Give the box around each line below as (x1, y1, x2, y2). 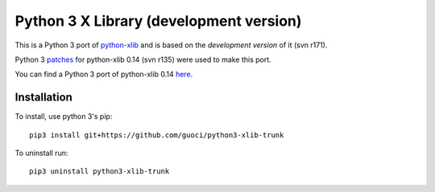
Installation (14, 91, 72, 104)
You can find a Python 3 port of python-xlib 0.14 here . (14, 69, 193, 80)
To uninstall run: (14, 149, 68, 158)
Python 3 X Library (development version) (14, 12, 302, 30)
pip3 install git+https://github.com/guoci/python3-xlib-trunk (29, 130, 284, 140)
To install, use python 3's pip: (14, 112, 113, 121)
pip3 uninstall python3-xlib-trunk (29, 167, 170, 176)
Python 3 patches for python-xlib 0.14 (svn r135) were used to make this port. (14, 55, 271, 64)
